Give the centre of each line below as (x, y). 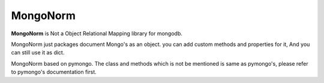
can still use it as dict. (38, 53)
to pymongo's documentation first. (54, 72)
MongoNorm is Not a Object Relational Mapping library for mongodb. (97, 33)
